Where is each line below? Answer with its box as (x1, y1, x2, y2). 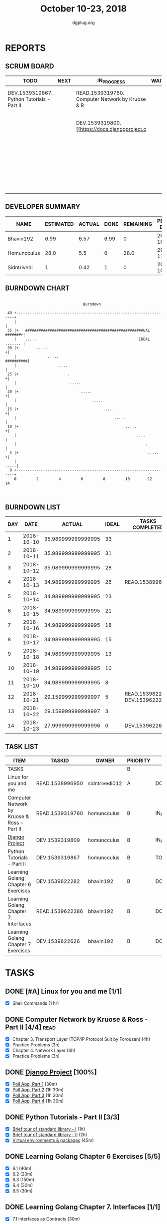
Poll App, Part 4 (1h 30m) (12, 1098, 64, 1104)
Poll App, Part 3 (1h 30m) (12, 1092, 64, 1099)
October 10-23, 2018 (40, 3, 127, 14)
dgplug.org (72, 19, 95, 25)
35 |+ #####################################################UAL (7, 328, 150, 333)
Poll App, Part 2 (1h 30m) (12, 1087, 64, 1093)
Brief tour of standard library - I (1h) (12, 1126, 85, 1132)
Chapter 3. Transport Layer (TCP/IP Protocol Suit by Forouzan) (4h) (12, 1036, 151, 1042)
